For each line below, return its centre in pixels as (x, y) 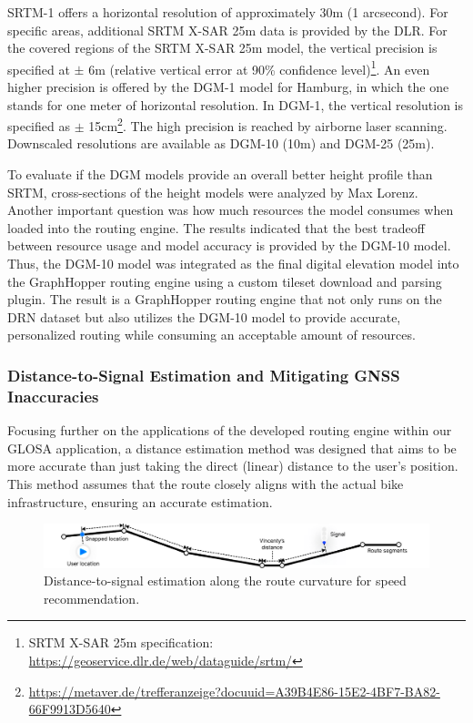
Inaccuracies (53, 396)
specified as (39, 125)
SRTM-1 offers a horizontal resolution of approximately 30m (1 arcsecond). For (228, 12)
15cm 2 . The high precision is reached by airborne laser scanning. (268, 124)
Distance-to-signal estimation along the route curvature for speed (225, 580)
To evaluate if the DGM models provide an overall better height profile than (220, 174)
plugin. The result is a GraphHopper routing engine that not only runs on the (225, 299)
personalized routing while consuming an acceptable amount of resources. (211, 335)
